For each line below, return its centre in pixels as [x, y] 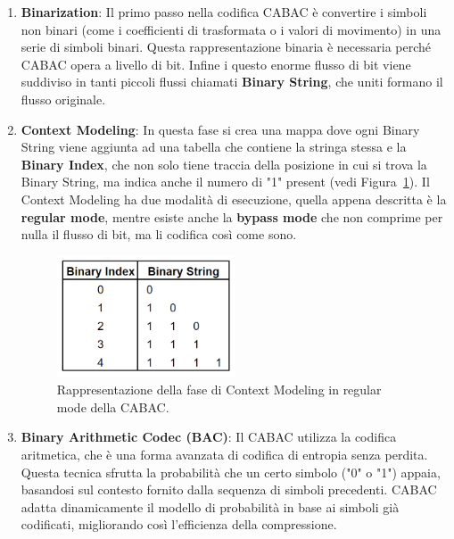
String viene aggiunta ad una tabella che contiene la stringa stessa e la [214, 147]
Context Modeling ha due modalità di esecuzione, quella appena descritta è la [234, 199]
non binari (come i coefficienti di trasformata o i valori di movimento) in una [231, 29]
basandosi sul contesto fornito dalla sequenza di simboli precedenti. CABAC [229, 489]
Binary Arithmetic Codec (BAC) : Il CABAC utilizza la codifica [209, 437]
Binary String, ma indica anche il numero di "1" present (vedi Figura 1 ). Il [225, 182]
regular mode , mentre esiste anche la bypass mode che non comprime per [232, 216]
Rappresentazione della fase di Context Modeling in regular [219, 390]
